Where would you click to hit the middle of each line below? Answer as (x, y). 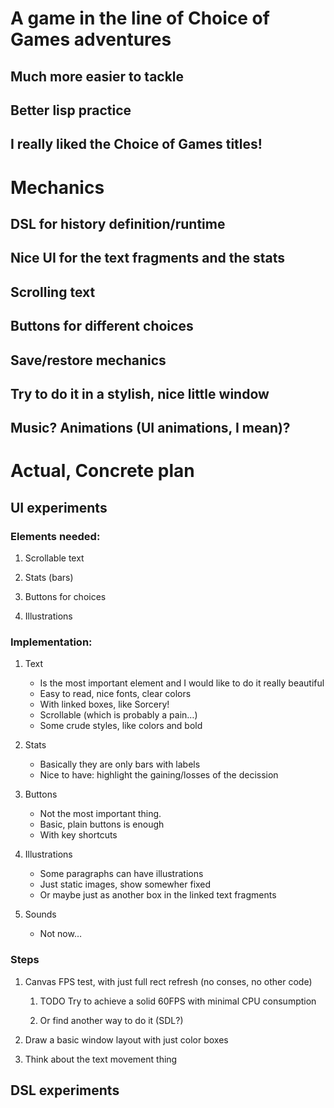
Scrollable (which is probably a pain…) (118, 715)
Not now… (60, 934)
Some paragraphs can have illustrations (121, 874)
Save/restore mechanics (88, 360)
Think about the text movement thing (101, 1059)
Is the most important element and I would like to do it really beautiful (182, 683)
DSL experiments (65, 1090)
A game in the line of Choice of (140, 18)
